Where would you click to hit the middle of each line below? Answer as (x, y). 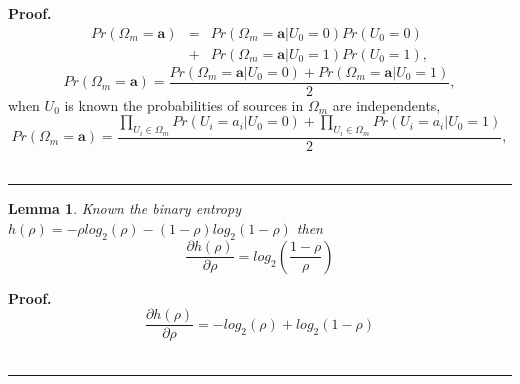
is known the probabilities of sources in (184, 104)
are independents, (386, 104)
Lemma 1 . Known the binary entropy (124, 208)
